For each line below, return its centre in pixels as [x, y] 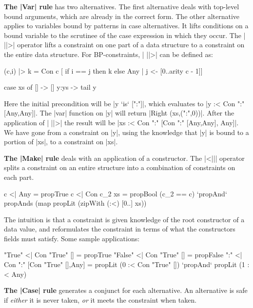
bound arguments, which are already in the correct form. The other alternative [122, 16]
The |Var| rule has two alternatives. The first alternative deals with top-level [122, 6]
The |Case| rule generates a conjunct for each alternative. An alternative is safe [126, 290]
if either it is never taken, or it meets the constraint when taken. [100, 299]
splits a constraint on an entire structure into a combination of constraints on [120, 167]
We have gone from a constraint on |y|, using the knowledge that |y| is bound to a [126, 132]
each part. [19, 177]
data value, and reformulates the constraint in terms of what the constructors [120, 229]
